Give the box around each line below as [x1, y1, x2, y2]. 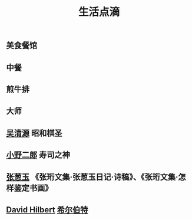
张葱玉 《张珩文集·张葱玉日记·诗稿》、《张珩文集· [6, 172, 178, 182]
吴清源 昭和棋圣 [6, 128, 62, 138]
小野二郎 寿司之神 [6, 150, 70, 160]
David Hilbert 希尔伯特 [6, 205, 88, 215]
